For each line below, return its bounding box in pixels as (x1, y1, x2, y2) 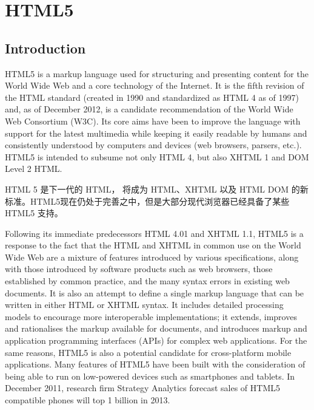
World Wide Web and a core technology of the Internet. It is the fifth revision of (5, 79, 304, 92)
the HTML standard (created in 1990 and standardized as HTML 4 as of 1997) (5, 91, 299, 103)
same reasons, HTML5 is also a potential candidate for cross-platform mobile (5, 346, 292, 358)
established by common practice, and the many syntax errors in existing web (5, 275, 290, 287)
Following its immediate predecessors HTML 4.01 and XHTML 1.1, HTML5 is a (5, 227, 304, 239)
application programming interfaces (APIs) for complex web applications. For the (5, 334, 307, 347)
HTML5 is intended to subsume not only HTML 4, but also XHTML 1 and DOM (5, 150, 309, 163)
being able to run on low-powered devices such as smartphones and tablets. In (5, 369, 295, 382)
